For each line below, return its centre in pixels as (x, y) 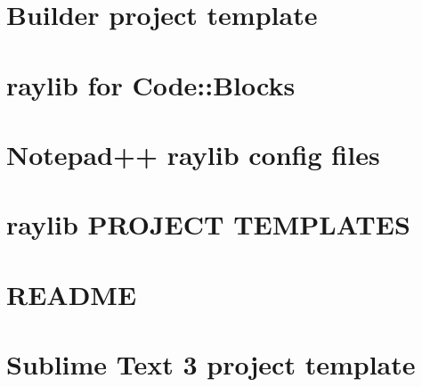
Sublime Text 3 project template (211, 364)
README (72, 294)
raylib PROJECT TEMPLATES (208, 224)
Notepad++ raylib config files (193, 154)
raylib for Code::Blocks (151, 84)
